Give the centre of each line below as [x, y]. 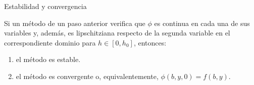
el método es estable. [48, 59]
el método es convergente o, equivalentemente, [87, 76]
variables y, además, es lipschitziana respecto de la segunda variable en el [117, 33]
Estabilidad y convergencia [45, 6]
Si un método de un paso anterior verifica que [75, 23]
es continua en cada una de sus [202, 23]
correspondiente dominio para [50, 42]
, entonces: [150, 42]
